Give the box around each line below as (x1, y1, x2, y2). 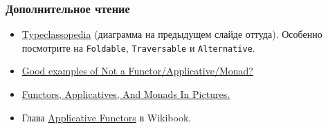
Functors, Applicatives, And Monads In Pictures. (21, 87, 230, 101)
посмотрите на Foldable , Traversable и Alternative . (21, 40, 255, 54)
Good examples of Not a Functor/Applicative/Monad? (21, 63, 253, 78)
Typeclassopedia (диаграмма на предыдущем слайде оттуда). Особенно (21, 27, 322, 41)
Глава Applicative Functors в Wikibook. (21, 110, 192, 124)
